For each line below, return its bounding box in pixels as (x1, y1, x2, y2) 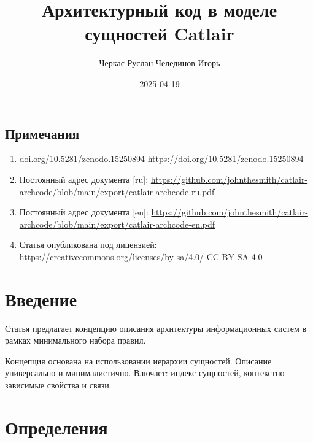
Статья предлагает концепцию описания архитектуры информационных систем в (5, 322, 307, 334)
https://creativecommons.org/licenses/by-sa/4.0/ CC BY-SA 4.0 (19, 250, 263, 263)
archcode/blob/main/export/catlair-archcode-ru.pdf (19, 185, 215, 198)
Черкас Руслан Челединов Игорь (99, 56, 220, 69)
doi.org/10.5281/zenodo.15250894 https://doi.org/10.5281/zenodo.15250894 (19, 152, 304, 165)
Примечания (5, 123, 80, 142)
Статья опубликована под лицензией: (19, 238, 157, 251)
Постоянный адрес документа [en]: (19, 206, 149, 218)
